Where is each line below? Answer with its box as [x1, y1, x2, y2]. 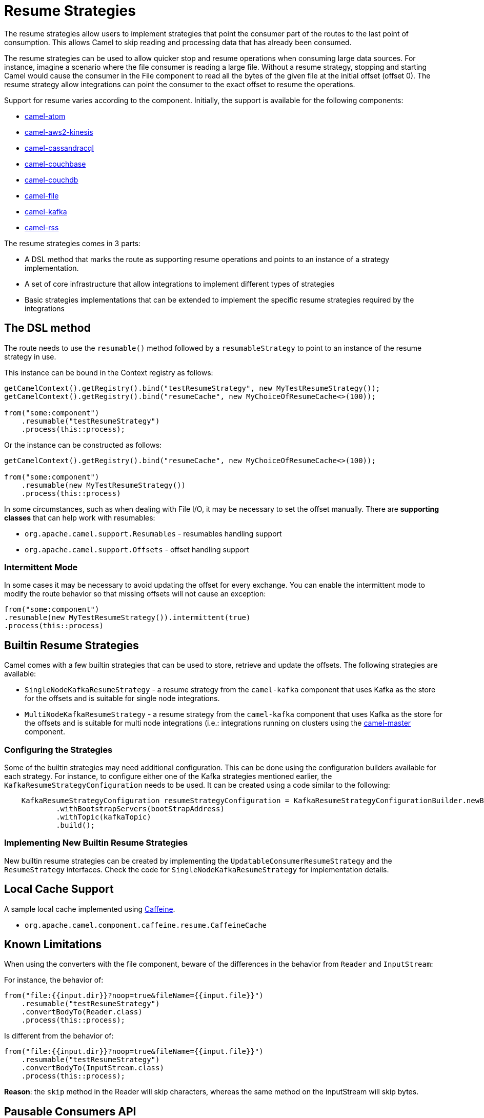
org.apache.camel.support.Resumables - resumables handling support [25, 529, 282, 538]
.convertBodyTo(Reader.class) [21, 1008, 143, 1016]
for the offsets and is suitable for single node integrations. [25, 694, 220, 703]
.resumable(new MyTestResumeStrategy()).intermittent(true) [4, 613, 251, 622]
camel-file [25, 191, 59, 200]
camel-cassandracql [25, 143, 94, 152]
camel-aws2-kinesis [25, 127, 93, 136]
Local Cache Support [4, 883, 114, 896]
